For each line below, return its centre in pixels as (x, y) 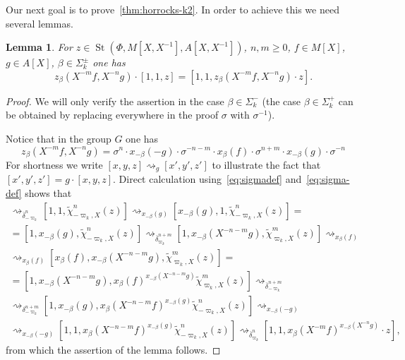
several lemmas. (40, 23)
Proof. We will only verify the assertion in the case (115, 101)
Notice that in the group (59, 138)
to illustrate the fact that (266, 165)
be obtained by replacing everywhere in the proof (112, 115)
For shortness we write (54, 165)
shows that (48, 193)
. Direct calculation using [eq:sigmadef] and (207, 179)
